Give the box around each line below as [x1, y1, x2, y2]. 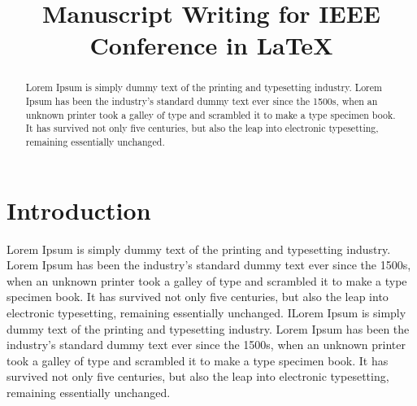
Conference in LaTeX [89, 28, 333, 62]
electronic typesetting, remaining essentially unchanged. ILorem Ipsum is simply [7, 303, 406, 321]
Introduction [7, 193, 151, 226]
